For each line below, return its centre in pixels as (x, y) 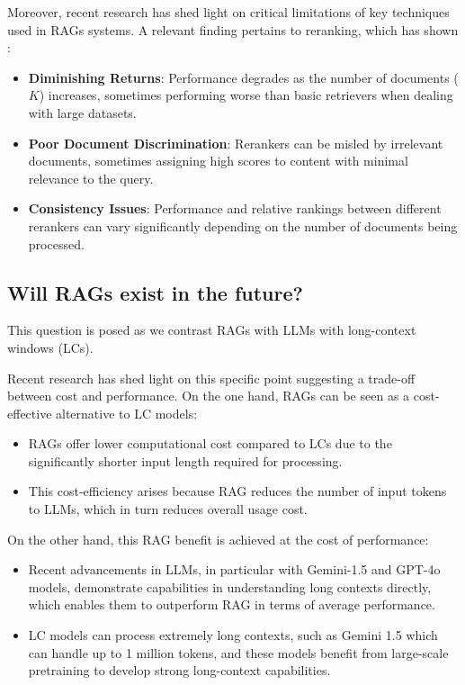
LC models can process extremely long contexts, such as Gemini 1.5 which (233, 635)
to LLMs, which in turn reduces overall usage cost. (168, 509)
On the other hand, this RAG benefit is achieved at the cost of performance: (218, 539)
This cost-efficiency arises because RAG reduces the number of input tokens (237, 491)
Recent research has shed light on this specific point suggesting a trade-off (211, 378)
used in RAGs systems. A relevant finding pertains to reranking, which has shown (233, 29)
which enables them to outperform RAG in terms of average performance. (232, 604)
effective (30, 413)
